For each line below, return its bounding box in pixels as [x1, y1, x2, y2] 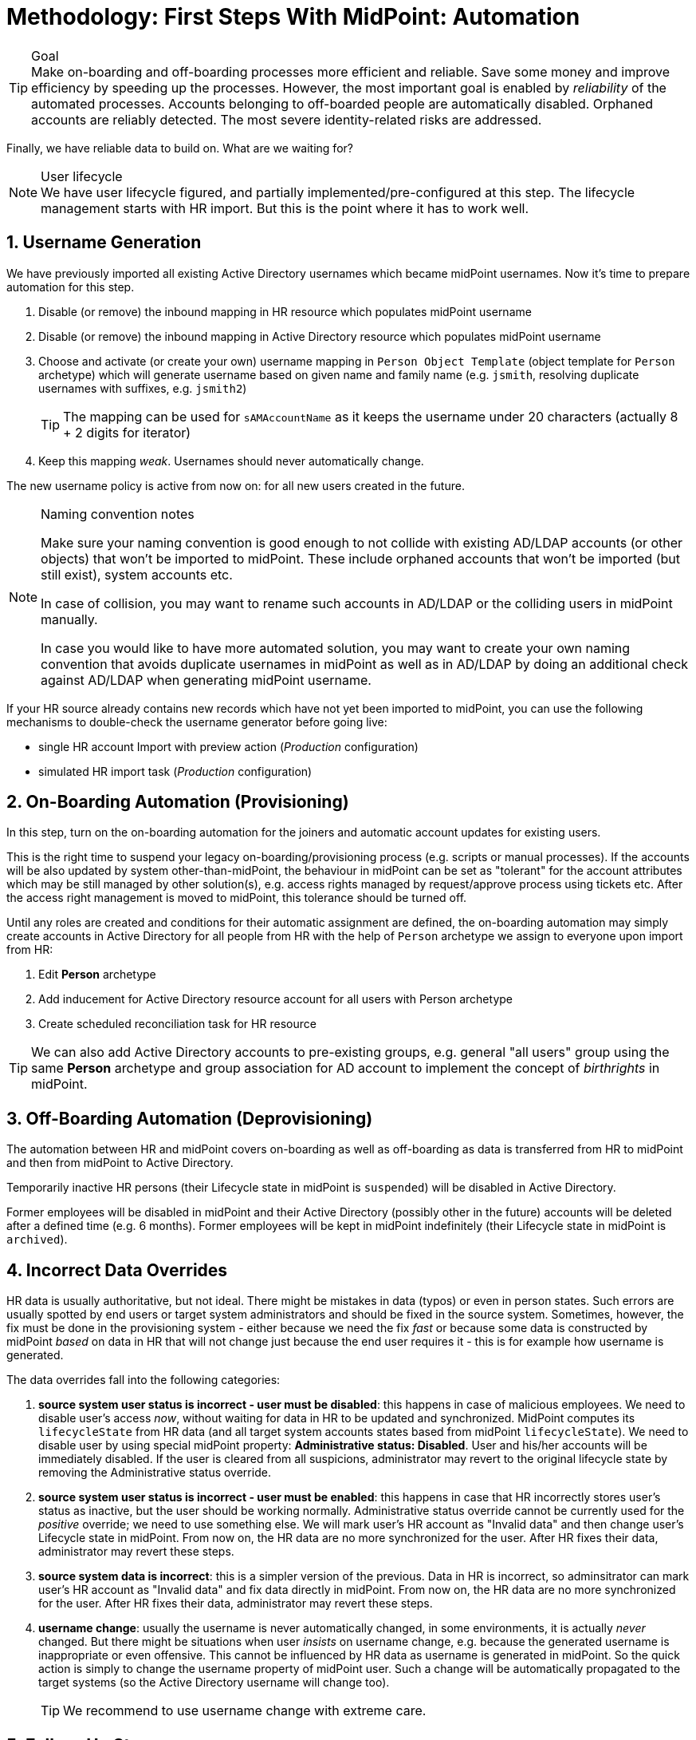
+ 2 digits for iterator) [63, 424, 191, 441]
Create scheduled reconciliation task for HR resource [38, 1017, 317, 1031]
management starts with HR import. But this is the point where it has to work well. [41, 200, 529, 216]
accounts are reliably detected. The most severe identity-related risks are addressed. [31, 111, 542, 128]
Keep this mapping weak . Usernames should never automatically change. [38, 453, 424, 468]
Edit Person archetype [38, 967, 156, 982]
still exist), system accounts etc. [41, 566, 233, 583]
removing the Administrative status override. [38, 1465, 271, 1480]
